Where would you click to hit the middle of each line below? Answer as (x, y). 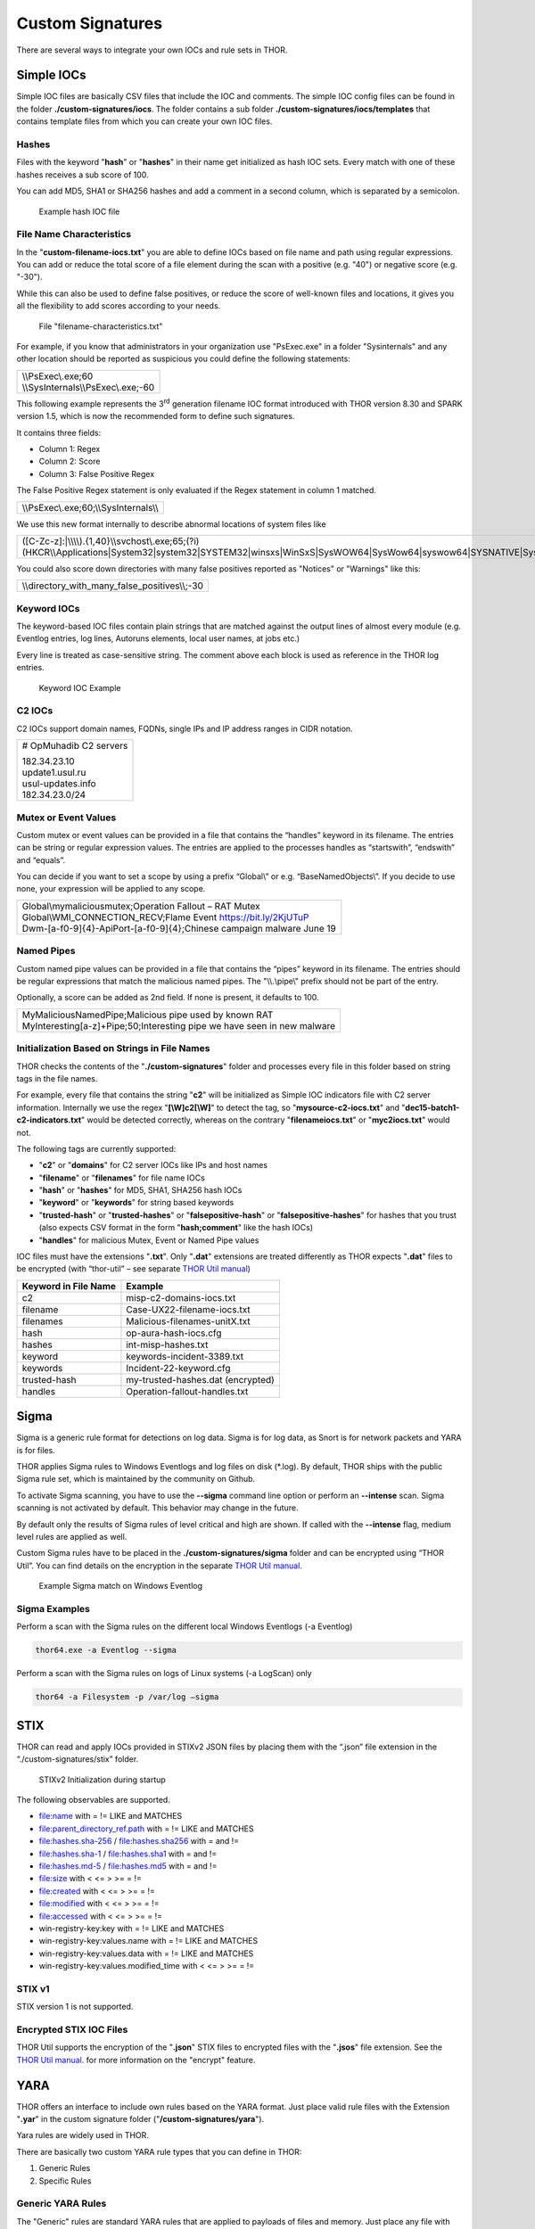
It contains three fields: (59, 432)
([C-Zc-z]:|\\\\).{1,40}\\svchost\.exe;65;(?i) (111, 541)
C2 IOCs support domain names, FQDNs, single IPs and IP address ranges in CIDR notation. (185, 728)
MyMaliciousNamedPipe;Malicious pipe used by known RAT (148, 1015)
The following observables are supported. (94, 1799)
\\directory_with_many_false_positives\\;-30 (113, 586)
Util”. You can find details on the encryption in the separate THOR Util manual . (160, 1566)
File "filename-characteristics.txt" (101, 326)
